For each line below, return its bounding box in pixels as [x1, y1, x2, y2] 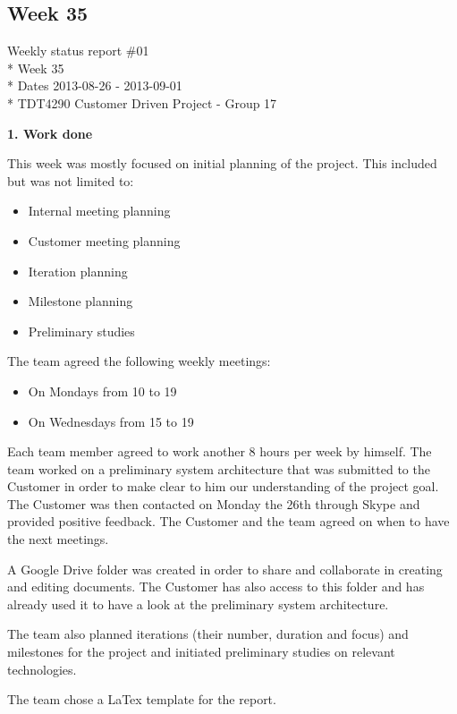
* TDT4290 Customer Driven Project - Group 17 [7, 93, 277, 112]
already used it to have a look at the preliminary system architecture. [7, 594, 389, 613]
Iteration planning [28, 261, 128, 280]
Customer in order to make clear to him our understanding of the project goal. [7, 477, 439, 496]
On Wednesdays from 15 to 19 [28, 412, 194, 430]
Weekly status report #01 [7, 41, 149, 60]
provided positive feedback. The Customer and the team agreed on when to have [7, 512, 450, 531]
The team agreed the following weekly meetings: [7, 352, 271, 370]
